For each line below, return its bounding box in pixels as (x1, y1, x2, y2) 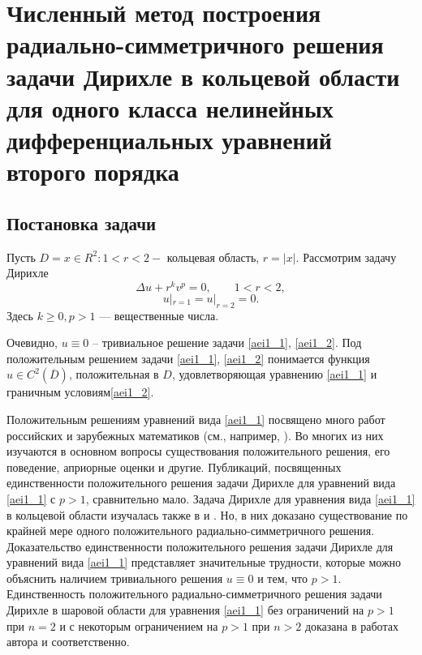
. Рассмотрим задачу (295, 248, 397, 265)
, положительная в (68, 366, 159, 383)
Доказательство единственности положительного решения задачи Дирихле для (6, 537, 394, 554)
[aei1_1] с (6, 490, 56, 507)
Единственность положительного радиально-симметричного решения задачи (6, 585, 382, 602)
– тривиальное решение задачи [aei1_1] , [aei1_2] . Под (92, 334, 362, 351)
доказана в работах (304, 617, 398, 634)
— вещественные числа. (99, 306, 219, 323)
